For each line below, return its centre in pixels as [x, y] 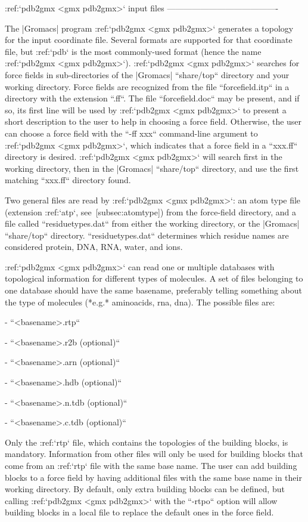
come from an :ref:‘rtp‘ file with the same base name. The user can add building [151, 465]
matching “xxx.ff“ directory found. [68, 180]
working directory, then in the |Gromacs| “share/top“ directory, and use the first [152, 168]
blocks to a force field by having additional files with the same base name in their [153, 477]
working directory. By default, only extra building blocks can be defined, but [145, 489]
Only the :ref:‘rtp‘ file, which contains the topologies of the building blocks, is [147, 442]
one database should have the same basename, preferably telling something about [154, 290]
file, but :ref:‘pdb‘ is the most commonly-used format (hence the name [133, 51]
